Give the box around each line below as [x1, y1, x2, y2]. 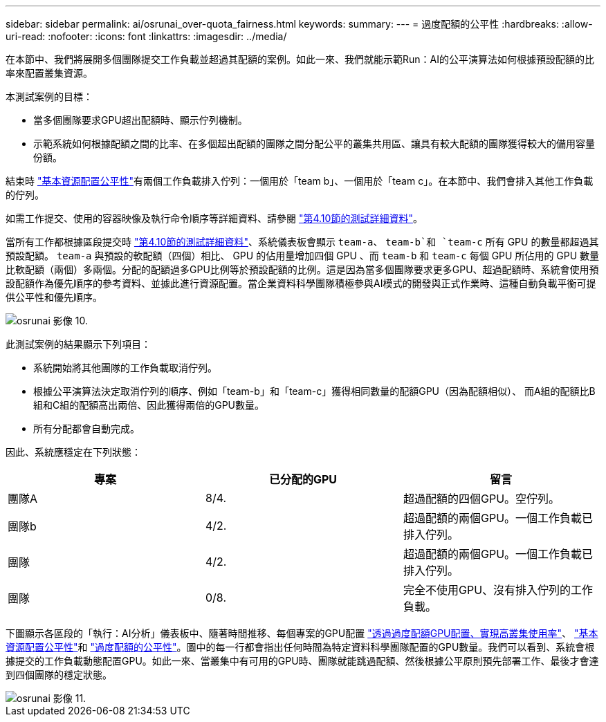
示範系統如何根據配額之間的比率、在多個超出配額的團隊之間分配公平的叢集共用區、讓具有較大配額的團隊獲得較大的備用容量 [33, 138, 595, 149]
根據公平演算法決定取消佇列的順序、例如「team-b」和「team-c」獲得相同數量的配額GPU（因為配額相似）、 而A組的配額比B [33, 385, 596, 397]
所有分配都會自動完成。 [33, 423, 140, 434]
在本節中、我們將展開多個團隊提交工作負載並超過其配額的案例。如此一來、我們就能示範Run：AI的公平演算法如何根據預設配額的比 [6, 53, 594, 65]
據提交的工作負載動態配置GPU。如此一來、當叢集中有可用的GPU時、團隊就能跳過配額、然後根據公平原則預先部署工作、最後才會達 [6, 655, 599, 667]
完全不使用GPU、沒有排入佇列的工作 [403, 583, 594, 597]
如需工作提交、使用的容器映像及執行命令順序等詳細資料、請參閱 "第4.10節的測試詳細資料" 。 [6, 212, 423, 224]
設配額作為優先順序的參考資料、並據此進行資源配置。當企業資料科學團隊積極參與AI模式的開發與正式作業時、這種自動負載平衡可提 [6, 277, 596, 289]
